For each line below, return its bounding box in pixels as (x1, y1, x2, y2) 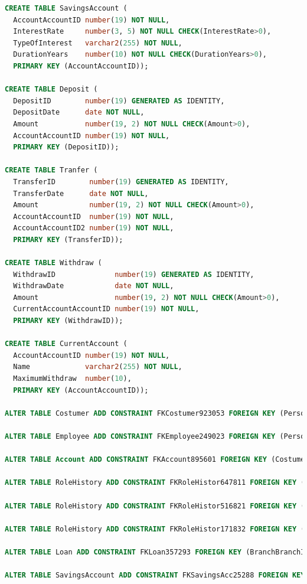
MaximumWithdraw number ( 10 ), (13, 374, 132, 383)
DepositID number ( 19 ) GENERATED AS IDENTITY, (13, 96, 225, 105)
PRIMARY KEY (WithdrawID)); (13, 317, 123, 325)
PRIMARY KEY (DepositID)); (13, 143, 119, 152)
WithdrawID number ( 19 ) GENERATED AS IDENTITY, (13, 270, 254, 279)
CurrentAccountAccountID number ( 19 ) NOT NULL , (13, 305, 200, 314)
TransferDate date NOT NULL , (13, 189, 149, 198)
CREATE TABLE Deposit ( (5, 85, 98, 94)
